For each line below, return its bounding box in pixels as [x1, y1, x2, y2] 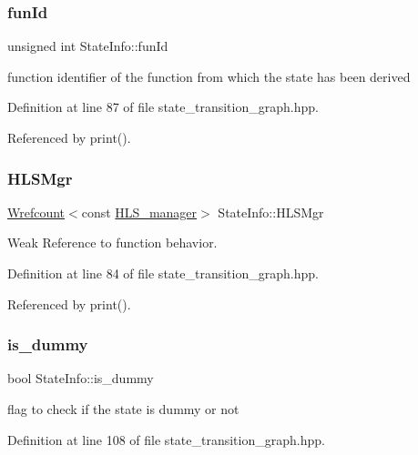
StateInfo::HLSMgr [218, 202, 324, 221]
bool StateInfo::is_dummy [7, 369, 154, 388]
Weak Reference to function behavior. [7, 233, 218, 252]
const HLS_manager [81, 202, 198, 221]
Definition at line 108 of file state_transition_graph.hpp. [7, 430, 325, 449]
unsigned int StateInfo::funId [7, 36, 168, 56]
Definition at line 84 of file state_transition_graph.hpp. [7, 264, 319, 282]
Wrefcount [7, 202, 66, 221]
